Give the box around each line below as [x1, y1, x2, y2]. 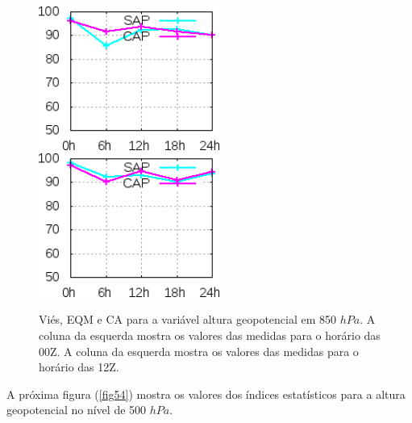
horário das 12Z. [39, 358, 119, 375]
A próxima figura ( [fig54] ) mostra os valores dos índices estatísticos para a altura [6, 385, 406, 402]
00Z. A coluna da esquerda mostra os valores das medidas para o [39, 342, 359, 359]
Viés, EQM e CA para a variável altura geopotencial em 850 [39, 311, 337, 328]
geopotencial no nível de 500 [6, 401, 147, 418]
